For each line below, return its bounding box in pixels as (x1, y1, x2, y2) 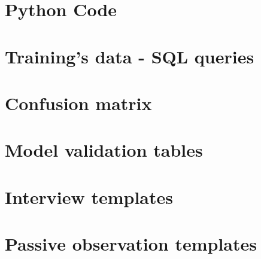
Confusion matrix (5, 90, 152, 115)
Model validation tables (5, 138, 203, 162)
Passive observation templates (5, 231, 257, 256)
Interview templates (5, 184, 173, 209)
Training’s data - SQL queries (5, 44, 254, 68)
